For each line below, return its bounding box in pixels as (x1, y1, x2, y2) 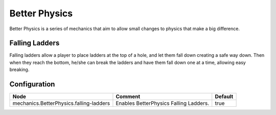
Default (215, 93, 234, 100)
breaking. (9, 66, 30, 73)
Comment (116, 93, 141, 100)
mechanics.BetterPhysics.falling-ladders (12, 100, 110, 107)
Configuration (9, 80, 55, 89)
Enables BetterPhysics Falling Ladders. (116, 100, 210, 107)
